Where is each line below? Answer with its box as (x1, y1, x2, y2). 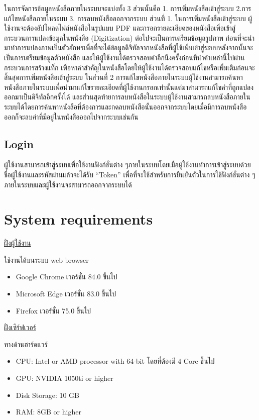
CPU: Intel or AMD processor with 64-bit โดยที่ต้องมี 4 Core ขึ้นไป (16, 356, 215, 366)
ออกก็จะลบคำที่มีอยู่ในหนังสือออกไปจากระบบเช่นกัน (4, 111, 139, 122)
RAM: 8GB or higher (16, 406, 81, 417)
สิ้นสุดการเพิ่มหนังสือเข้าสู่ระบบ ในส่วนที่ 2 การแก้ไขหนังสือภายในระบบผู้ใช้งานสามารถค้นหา (4, 72, 243, 82)
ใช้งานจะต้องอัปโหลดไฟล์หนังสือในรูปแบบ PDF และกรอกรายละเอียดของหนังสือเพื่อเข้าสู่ (4, 23, 236, 33)
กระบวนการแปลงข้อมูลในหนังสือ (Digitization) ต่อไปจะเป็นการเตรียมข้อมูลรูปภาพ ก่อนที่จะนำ (4, 32, 255, 43)
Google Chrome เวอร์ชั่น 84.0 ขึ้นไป (16, 271, 117, 282)
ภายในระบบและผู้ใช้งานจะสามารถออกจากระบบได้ (4, 179, 132, 189)
